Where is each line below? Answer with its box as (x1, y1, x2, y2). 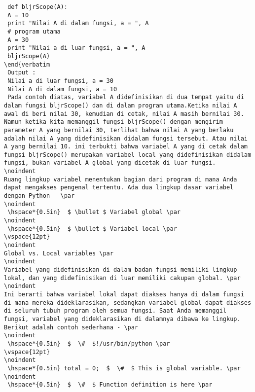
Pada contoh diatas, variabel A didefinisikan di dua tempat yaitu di (7, 94, 244, 101)
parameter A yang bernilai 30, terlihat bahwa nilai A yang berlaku (4, 126, 234, 134)
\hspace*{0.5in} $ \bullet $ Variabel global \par (7, 209, 181, 216)
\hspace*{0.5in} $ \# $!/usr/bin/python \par (7, 340, 170, 347)
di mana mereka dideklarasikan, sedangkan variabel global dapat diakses (4, 299, 252, 306)
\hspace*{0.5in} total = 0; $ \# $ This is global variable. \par (7, 364, 241, 372)
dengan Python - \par (4, 192, 75, 200)
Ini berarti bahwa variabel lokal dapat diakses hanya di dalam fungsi (4, 290, 244, 298)
